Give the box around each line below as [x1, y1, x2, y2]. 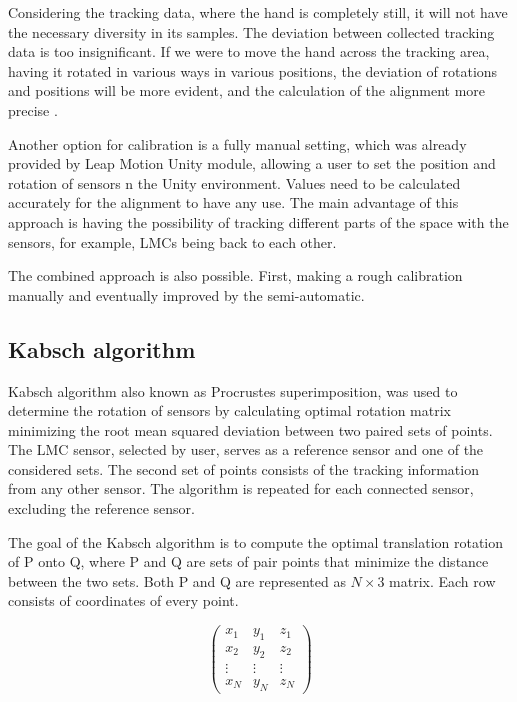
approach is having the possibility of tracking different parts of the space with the [8, 211, 509, 232]
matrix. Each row [389, 570, 496, 591]
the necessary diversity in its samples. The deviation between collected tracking [8, 21, 495, 42]
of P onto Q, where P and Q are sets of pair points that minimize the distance [8, 551, 489, 572]
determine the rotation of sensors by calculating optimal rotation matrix [8, 400, 452, 421]
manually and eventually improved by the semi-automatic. [8, 284, 365, 305]
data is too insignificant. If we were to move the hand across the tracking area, [8, 41, 490, 62]
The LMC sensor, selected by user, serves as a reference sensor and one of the [8, 439, 484, 460]
